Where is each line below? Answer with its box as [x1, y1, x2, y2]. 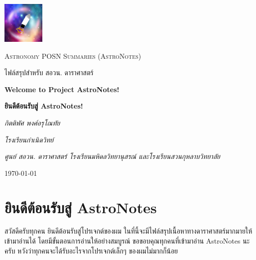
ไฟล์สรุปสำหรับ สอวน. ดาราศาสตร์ [4, 67, 94, 78]
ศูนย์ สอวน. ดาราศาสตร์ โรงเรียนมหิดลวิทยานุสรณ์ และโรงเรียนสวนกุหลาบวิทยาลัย [4, 151, 220, 161]
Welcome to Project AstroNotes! [4, 84, 120, 94]
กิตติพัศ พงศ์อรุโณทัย [4, 117, 60, 128]
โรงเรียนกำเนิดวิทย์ [4, 134, 54, 144]
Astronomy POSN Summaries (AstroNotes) [4, 50, 141, 61]
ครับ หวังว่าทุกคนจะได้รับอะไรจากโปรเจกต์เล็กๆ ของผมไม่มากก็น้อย [4, 245, 178, 256]
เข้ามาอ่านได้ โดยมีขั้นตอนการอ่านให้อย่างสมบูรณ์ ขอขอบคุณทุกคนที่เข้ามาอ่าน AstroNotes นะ [4, 236, 250, 246]
